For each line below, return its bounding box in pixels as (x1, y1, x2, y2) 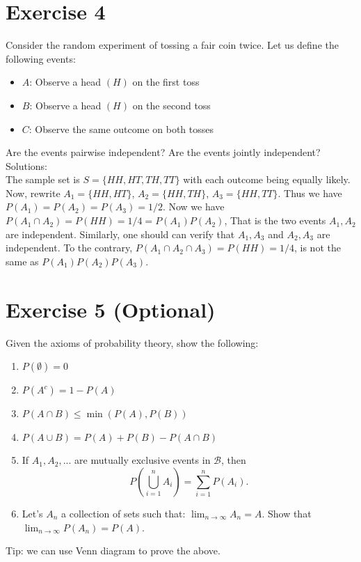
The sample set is (6, 172, 80, 187)
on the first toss (132, 75, 200, 89)
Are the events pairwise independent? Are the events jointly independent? (6, 145, 321, 159)
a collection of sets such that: (61, 506, 186, 520)
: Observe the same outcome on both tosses (29, 121, 214, 136)
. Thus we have (278, 185, 342, 200)
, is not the (294, 240, 341, 255)
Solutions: (6, 158, 47, 173)
